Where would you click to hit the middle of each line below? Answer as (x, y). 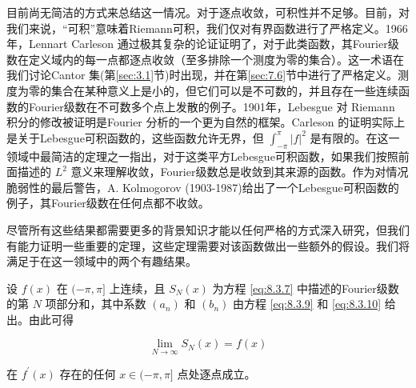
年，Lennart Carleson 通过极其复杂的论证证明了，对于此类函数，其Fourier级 (203, 44)
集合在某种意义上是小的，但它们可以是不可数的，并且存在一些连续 (224, 90)
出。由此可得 (40, 319)
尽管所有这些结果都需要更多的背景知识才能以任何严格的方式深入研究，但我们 (208, 229)
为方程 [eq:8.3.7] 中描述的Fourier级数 (306, 288)
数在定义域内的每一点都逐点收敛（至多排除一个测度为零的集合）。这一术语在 (205, 59)
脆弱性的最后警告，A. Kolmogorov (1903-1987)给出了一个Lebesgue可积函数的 (203, 187)
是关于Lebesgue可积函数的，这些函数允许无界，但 (135, 137)
